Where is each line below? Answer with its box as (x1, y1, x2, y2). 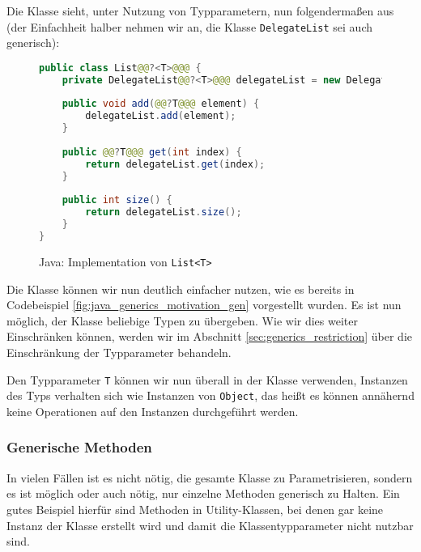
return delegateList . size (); (85, 206, 242, 219)
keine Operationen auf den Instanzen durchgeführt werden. (6, 402, 299, 419)
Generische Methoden (6, 437, 152, 457)
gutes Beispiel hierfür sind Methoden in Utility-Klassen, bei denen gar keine (6, 500, 384, 517)
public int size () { (62, 194, 172, 206)
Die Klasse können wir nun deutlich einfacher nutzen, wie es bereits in (6, 280, 355, 297)
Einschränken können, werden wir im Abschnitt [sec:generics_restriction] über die (6, 328, 412, 345)
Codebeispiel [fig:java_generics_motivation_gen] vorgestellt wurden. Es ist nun (6, 296, 402, 313)
